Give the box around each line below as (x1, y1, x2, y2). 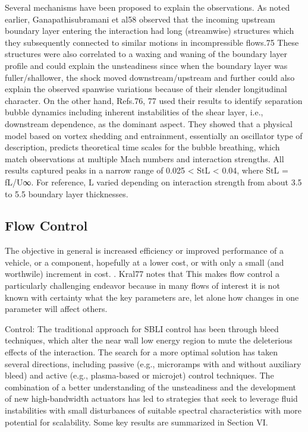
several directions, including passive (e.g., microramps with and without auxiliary (5, 357, 301, 370)
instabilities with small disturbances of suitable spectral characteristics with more (5, 404, 302, 417)
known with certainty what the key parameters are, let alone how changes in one (5, 291, 299, 303)
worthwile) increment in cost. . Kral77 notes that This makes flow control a (5, 267, 280, 280)
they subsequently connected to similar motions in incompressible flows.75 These (5, 36, 299, 48)
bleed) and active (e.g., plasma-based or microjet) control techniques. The (5, 369, 274, 381)
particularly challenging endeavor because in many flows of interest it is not (5, 279, 280, 292)
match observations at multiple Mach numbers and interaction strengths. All (5, 152, 284, 165)
